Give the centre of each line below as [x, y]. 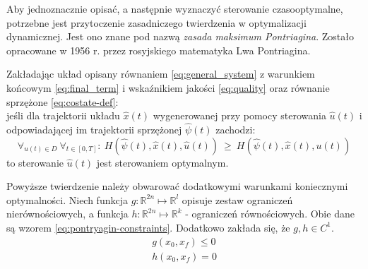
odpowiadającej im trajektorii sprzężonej [94, 129]
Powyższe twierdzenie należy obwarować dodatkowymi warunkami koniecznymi [177, 186]
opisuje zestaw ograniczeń [237, 199]
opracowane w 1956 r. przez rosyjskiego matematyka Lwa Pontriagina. [159, 50]
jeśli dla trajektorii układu [63, 115]
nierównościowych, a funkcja [67, 214]
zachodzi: [236, 129]
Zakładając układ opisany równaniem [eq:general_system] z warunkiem [161, 74]
